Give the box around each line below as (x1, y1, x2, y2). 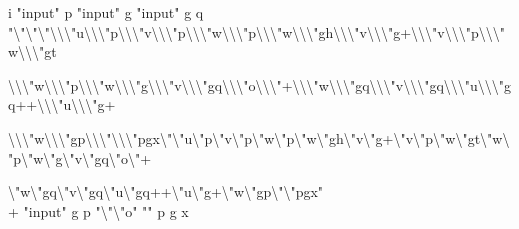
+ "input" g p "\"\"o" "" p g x (8, 200, 189, 221)
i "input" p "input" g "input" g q (8, 2, 204, 22)
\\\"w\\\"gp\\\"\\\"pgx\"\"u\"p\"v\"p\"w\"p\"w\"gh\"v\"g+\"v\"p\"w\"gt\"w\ (8, 127, 510, 148)
